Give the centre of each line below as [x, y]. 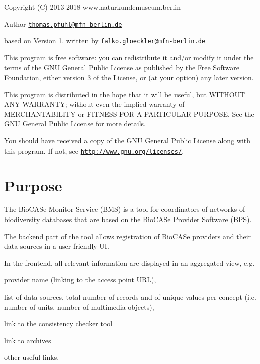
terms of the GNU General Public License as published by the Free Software [122, 67]
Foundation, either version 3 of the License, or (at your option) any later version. [129, 77]
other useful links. [32, 357]
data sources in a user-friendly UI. [57, 246]
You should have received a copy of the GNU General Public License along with [127, 141]
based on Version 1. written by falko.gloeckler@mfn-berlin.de [105, 41]
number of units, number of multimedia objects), [79, 306]
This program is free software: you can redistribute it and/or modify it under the [129, 57]
